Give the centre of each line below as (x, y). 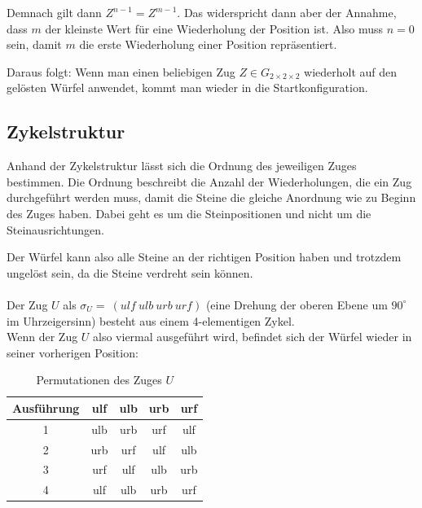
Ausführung (46, 407)
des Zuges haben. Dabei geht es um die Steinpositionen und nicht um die (189, 213)
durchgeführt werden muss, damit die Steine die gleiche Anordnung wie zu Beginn (211, 197)
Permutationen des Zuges (99, 380)
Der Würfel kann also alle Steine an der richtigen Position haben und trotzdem (204, 257)
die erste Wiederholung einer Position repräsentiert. (208, 44)
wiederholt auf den (351, 71)
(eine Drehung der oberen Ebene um (297, 304)
